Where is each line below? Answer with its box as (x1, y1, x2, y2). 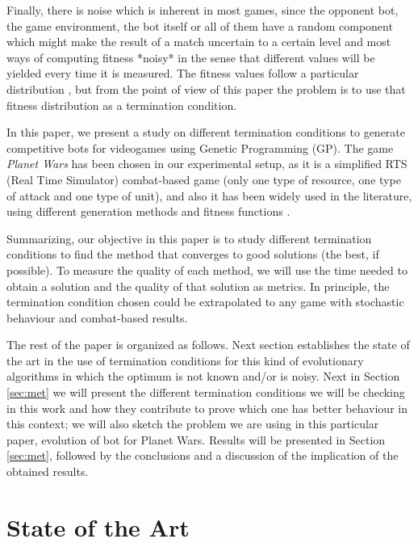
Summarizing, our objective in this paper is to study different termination (6, 229, 372, 246)
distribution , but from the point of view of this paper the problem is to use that (6, 80, 406, 97)
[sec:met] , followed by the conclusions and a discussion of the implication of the (6, 447, 399, 464)
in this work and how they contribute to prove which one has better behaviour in (6, 399, 408, 416)
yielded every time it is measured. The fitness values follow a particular (6, 65, 359, 82)
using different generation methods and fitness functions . (6, 203, 291, 220)
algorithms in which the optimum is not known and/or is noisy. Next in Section (6, 368, 400, 385)
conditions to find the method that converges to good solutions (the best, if (6, 246, 379, 263)
